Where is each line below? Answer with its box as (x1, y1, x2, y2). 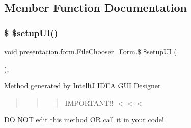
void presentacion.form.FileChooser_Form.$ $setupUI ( (4, 46, 177, 56)
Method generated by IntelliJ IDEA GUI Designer (4, 80, 161, 91)
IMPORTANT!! (65, 97, 114, 108)
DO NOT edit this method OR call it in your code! (4, 114, 164, 125)
